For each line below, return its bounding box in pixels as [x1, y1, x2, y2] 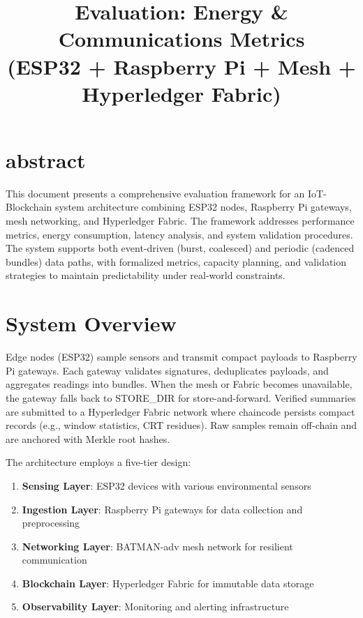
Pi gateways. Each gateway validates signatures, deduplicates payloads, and [6, 363, 329, 377]
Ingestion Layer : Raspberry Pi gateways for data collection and [22, 502, 303, 516]
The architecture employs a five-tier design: [6, 455, 191, 469]
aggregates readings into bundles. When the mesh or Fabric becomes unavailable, [6, 377, 353, 391]
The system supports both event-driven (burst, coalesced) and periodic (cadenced [6, 241, 355, 255]
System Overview [6, 309, 177, 338]
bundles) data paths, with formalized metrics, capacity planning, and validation [6, 254, 347, 269]
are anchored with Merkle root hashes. [6, 431, 170, 446]
